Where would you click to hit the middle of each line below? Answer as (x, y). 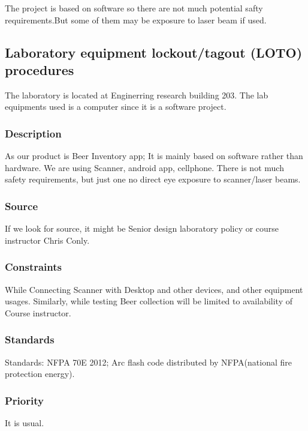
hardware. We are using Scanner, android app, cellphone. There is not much (144, 167)
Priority (24, 400)
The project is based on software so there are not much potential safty (134, 8)
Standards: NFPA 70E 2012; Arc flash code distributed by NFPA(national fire (148, 362)
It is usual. (25, 423)
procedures (40, 69)
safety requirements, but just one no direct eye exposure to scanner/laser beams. (153, 179)
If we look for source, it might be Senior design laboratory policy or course (142, 228)
